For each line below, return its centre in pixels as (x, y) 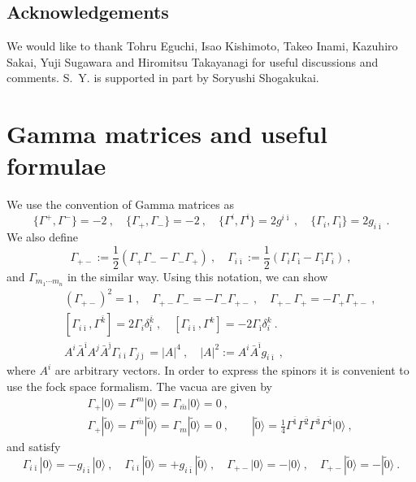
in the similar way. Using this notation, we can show (197, 276)
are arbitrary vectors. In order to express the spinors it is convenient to (232, 370)
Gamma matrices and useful (167, 134)
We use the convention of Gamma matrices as (120, 204)
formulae (56, 165)
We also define (42, 237)
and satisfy (34, 447)
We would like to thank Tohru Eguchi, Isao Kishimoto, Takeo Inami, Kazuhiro (202, 46)
